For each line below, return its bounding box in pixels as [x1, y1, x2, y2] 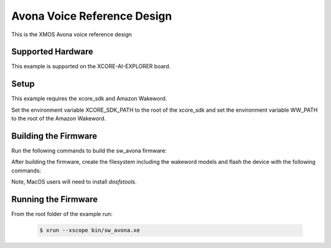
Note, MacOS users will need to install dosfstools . [11, 178, 137, 185]
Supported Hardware [11, 47, 94, 57]
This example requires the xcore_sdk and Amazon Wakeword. [11, 95, 167, 103]
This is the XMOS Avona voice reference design [11, 31, 132, 38]
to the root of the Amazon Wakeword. [11, 115, 106, 122]
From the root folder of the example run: [11, 211, 113, 218]
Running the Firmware [11, 194, 98, 205]
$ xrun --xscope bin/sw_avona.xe [39, 227, 140, 234]
